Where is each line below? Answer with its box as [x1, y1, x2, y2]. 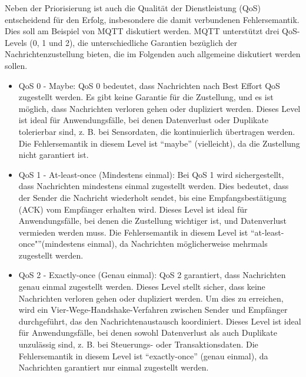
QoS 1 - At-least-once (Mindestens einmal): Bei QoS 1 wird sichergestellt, [18, 168, 284, 180]
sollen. [5, 59, 28, 71]
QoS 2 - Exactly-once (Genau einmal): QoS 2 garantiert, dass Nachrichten [18, 269, 286, 281]
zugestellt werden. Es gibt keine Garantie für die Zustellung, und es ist [18, 91, 274, 103]
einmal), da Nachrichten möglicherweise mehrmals [87, 237, 268, 250]
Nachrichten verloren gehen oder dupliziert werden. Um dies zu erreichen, [18, 292, 284, 304]
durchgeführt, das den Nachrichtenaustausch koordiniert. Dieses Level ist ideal [18, 315, 301, 327]
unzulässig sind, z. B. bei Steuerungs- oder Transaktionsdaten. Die [18, 338, 258, 350]
